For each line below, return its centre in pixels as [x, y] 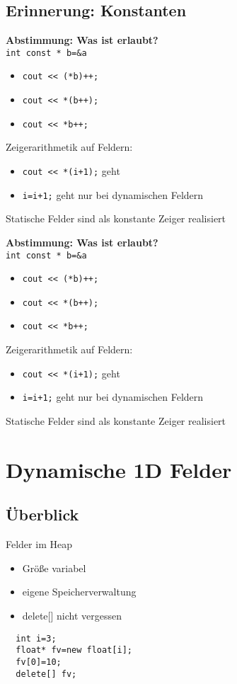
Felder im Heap [39, 544]
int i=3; [36, 638]
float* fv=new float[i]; [74, 650]
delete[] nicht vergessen [72, 615]
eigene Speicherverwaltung [79, 592]
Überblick [42, 514]
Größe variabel [54, 568]
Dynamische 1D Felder [119, 469]
